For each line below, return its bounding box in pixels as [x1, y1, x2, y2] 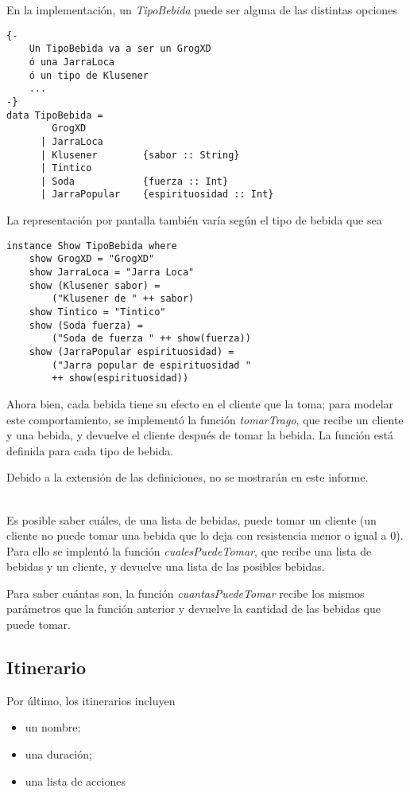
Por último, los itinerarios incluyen [6, 692, 176, 708]
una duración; [25, 746, 92, 763]
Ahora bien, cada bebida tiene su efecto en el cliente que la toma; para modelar [6, 395, 394, 412]
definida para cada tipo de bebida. [6, 442, 174, 458]
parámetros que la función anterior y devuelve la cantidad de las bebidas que [6, 600, 381, 617]
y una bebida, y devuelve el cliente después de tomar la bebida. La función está [6, 427, 393, 443]
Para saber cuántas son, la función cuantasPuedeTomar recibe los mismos [6, 584, 365, 601]
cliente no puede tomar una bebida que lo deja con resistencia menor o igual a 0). [6, 527, 404, 544]
